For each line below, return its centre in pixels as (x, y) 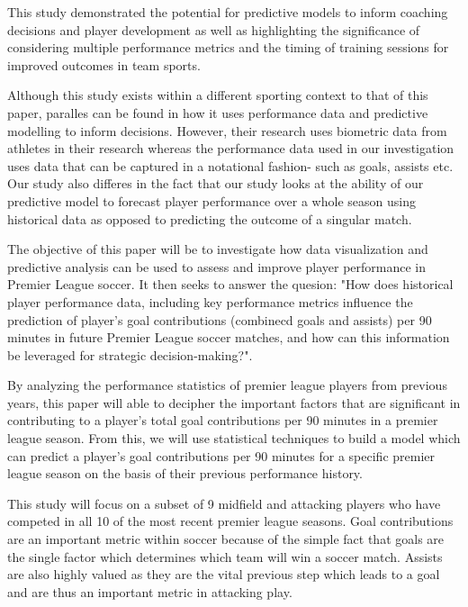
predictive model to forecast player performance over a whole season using (211, 200)
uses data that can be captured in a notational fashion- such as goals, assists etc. (230, 165)
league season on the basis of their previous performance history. (185, 473)
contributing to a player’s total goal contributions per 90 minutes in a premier (223, 420)
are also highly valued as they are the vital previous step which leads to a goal (224, 574)
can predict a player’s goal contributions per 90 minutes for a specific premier (221, 455)
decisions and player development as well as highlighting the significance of (214, 29)
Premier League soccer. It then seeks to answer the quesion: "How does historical (230, 284)
